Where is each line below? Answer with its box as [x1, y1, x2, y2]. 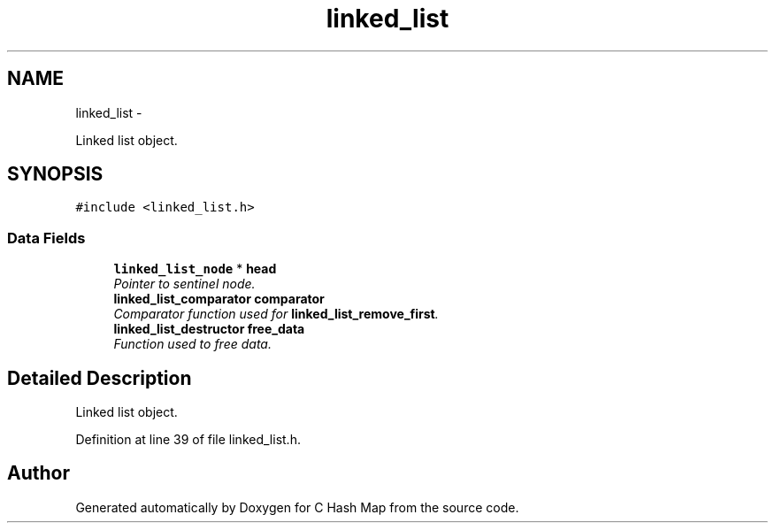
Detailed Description [7, 366, 192, 389]
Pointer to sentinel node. [113, 276, 256, 292]
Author [7, 462, 70, 485]
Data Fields [7, 228, 86, 247]
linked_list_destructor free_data [113, 321, 305, 337]
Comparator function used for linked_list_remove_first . [113, 306, 439, 322]
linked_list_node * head [113, 261, 277, 277]
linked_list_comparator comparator [113, 291, 325, 307]
